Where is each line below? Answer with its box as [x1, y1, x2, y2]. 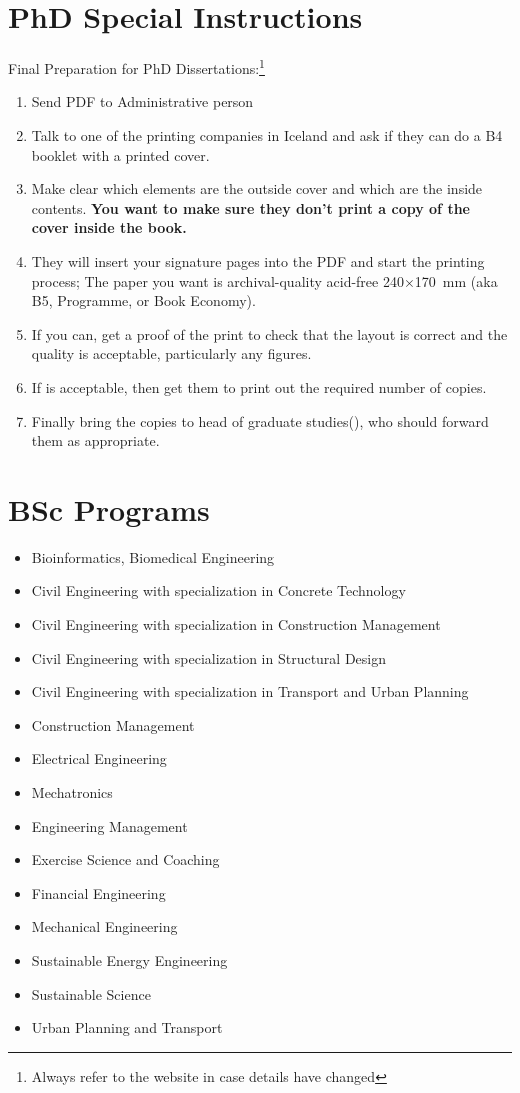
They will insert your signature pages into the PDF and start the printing [31, 250, 485, 271]
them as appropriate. [31, 430, 160, 451]
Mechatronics [31, 781, 113, 802]
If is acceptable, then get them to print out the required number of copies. [31, 376, 487, 397]
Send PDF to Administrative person [31, 91, 254, 112]
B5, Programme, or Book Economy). [31, 290, 256, 311]
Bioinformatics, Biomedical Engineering [31, 546, 275, 567]
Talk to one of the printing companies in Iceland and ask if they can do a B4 [31, 124, 503, 145]
